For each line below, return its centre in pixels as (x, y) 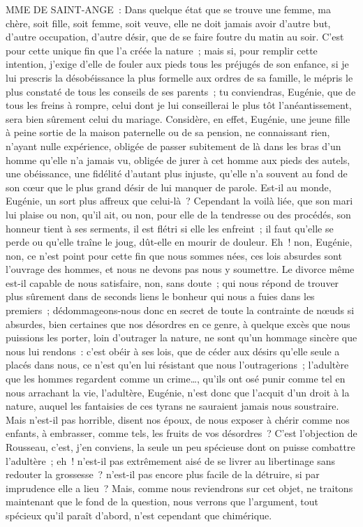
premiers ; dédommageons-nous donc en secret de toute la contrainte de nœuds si (180, 310)
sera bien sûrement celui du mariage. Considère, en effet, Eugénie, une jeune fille (178, 118)
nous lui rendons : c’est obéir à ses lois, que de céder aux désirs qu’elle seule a (173, 351)
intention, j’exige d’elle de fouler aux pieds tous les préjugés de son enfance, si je (177, 64)
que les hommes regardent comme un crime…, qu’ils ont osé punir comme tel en (176, 379)
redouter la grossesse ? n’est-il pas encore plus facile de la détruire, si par (163, 474)
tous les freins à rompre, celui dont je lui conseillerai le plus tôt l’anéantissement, (179, 105)
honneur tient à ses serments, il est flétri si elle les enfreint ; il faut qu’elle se (170, 228)
